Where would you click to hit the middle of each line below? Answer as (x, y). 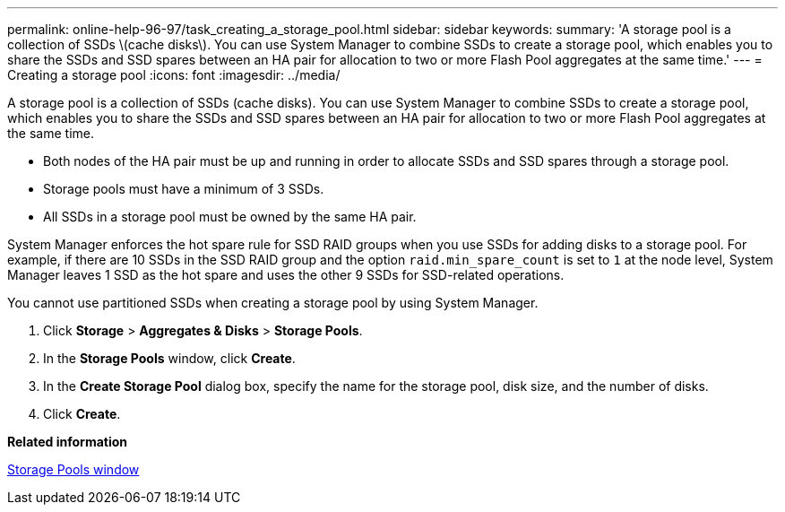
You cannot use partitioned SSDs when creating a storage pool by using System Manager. (273, 303)
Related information (68, 442)
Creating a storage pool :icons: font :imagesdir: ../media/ (174, 75)
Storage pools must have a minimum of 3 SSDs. (184, 189)
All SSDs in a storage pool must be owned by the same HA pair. (230, 217)
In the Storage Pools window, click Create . (169, 358)
